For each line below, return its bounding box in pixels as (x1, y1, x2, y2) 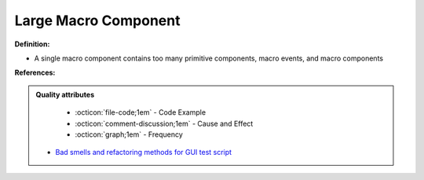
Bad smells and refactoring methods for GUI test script (55, 148, 232, 157)
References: (14, 68, 56, 78)
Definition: (14, 39, 50, 49)
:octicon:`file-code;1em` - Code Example (75, 108, 207, 117)
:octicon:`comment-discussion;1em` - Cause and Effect (75, 119, 254, 128)
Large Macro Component (14, 12, 181, 29)
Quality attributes (35, 90, 94, 99)
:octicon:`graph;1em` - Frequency (75, 130, 184, 139)
